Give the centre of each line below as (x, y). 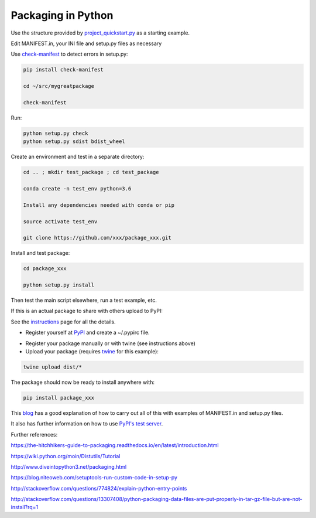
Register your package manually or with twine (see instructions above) (111, 343)
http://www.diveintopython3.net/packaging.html (69, 466)
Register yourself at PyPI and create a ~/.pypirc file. (87, 333)
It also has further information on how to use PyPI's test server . (87, 424)
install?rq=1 (25, 507)
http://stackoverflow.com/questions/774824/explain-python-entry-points (99, 488)
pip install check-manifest (63, 70)
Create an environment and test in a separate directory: (78, 157)
